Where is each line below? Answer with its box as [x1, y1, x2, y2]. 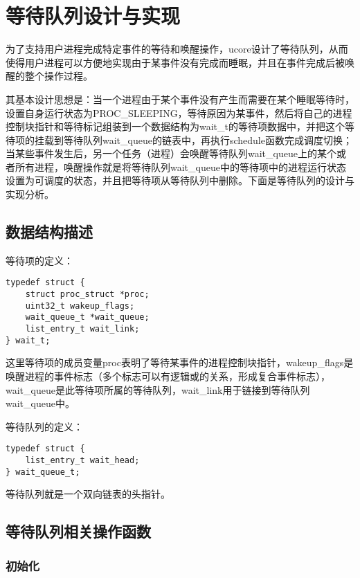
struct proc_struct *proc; [25, 289, 150, 300]
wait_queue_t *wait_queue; [25, 312, 150, 323]
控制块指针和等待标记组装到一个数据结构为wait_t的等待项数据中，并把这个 [6, 119, 345, 134]
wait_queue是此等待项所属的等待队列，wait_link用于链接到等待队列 [6, 382, 310, 397]
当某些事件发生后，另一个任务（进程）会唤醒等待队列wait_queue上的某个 [6, 146, 336, 161]
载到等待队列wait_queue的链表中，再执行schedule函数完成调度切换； [44, 132, 352, 147]
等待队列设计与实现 [6, 1, 181, 30]
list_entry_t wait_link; [25, 324, 140, 334]
